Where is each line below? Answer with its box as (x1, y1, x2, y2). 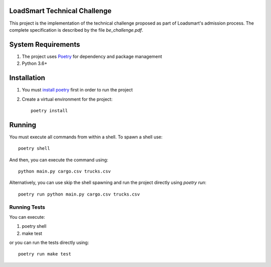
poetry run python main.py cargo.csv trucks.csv (18, 191, 140, 197)
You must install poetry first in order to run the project (22, 87, 133, 93)
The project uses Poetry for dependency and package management (22, 53, 163, 59)
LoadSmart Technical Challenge (9, 7, 112, 15)
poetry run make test (18, 251, 71, 257)
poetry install (31, 108, 68, 113)
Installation (9, 73, 45, 82)
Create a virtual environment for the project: (22, 96, 113, 102)
